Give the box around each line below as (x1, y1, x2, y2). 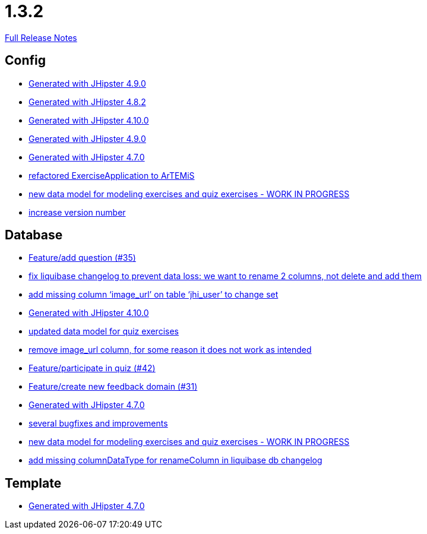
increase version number (29, 207, 126, 217)
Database (5, 227, 63, 243)
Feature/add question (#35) (29, 252, 136, 263)
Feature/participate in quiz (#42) (29, 363, 156, 374)
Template (5, 475, 62, 491)
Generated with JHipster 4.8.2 (29, 96, 146, 107)
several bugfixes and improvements (29, 418, 168, 429)
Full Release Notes (5, 32, 77, 43)
